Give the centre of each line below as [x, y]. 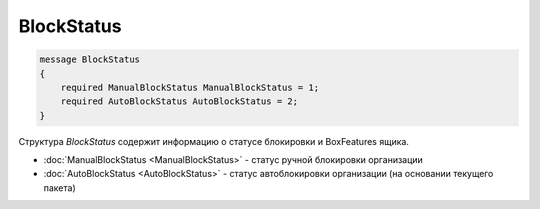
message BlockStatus [89, 59]
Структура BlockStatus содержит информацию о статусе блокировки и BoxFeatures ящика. [214, 141]
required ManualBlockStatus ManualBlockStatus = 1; [190, 87]
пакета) [60, 187]
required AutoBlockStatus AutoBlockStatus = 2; [179, 101]
